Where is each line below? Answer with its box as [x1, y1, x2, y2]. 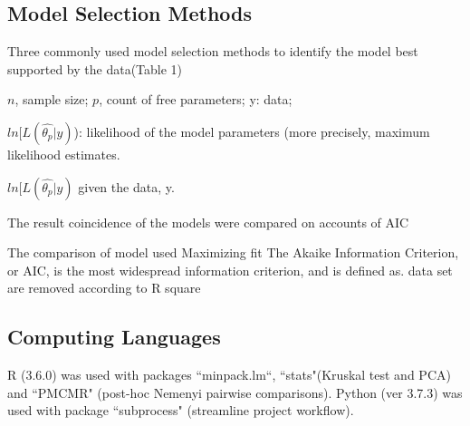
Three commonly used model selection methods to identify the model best [7, 42, 418, 61]
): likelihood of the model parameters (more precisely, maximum [73, 121, 430, 140]
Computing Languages [7, 323, 221, 351]
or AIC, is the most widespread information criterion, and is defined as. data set [7, 260, 453, 279]
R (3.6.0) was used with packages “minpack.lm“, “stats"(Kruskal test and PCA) [7, 365, 451, 384]
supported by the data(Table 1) [7, 59, 183, 78]
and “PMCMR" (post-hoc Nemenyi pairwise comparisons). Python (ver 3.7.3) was [7, 382, 463, 402]
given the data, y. [78, 177, 175, 196]
